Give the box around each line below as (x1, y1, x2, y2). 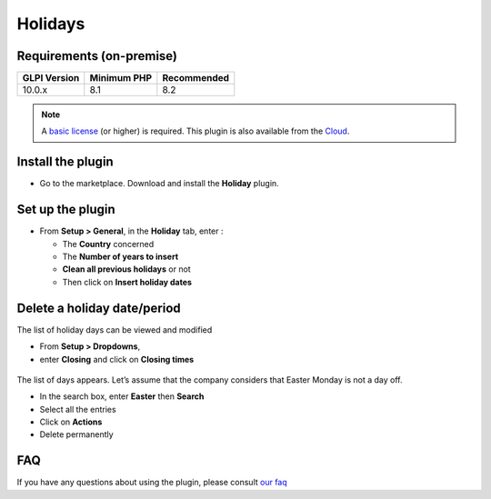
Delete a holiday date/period (16, 300, 181, 315)
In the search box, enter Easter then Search (39, 391, 205, 402)
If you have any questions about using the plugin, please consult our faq (16, 477, 288, 488)
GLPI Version (22, 72, 80, 85)
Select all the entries (39, 404, 117, 414)
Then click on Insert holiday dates (62, 276, 193, 287)
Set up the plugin (16, 202, 115, 217)
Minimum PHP (89, 72, 153, 85)
